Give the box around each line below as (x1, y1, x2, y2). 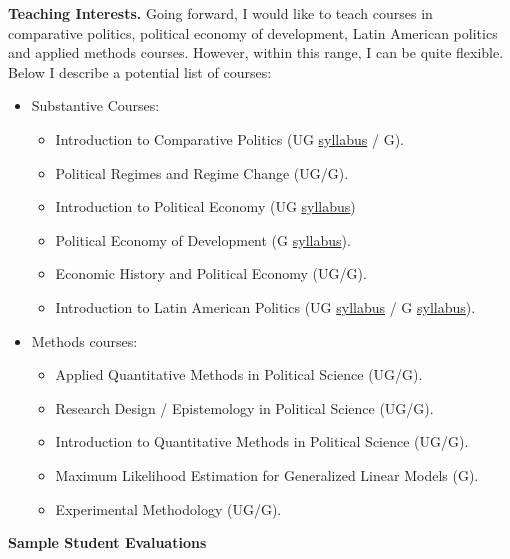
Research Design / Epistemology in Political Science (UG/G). (55, 397, 434, 418)
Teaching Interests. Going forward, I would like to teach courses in (8, 3, 433, 23)
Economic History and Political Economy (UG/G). (55, 263, 367, 284)
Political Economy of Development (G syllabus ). (55, 229, 351, 250)
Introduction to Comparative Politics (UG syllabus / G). (55, 128, 404, 149)
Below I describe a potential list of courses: (8, 61, 272, 82)
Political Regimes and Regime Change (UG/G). (55, 162, 349, 183)
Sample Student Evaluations (8, 532, 207, 553)
